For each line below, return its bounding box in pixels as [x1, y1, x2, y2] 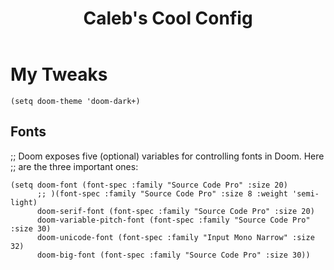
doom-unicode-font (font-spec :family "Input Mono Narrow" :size [36, 232, 315, 242]
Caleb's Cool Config [83, 7, 253, 30]
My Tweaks [10, 63, 108, 86]
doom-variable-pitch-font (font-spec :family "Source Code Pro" [36, 215, 311, 225]
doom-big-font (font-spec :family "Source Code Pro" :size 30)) [36, 250, 311, 260]
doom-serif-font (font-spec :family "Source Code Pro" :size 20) [36, 206, 315, 216]
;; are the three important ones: [10, 160, 139, 172]
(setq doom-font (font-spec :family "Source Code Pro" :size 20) [10, 180, 288, 190]
